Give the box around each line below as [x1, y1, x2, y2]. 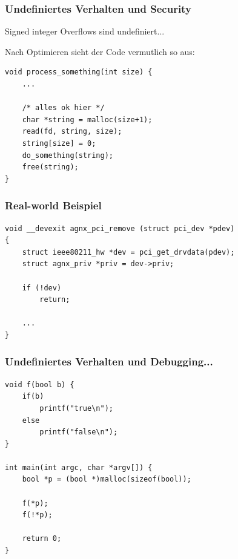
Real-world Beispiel [5, 198, 102, 213]
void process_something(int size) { [5, 68, 153, 77]
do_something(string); [22, 151, 113, 160]
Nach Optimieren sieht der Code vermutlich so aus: [5, 45, 195, 57]
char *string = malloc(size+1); [22, 115, 153, 124]
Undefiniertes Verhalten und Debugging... [5, 354, 213, 369]
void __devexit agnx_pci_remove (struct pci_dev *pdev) [5, 224, 235, 233]
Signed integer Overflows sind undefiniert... [5, 25, 165, 38]
